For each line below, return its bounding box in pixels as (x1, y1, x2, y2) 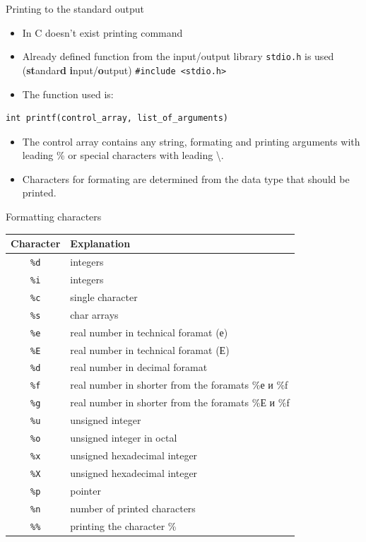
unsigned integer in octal (70, 430, 177, 445)
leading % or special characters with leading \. (22, 148, 224, 163)
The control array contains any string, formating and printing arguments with (22, 134, 360, 148)
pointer (70, 483, 101, 497)
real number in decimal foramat (70, 360, 208, 375)
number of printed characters (70, 500, 196, 515)
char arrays (70, 307, 119, 322)
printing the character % (70, 518, 177, 533)
